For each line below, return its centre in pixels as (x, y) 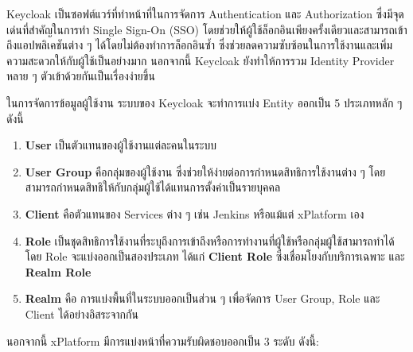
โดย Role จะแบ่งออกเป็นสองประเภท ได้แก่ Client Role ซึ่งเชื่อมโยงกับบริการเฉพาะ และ (215, 256)
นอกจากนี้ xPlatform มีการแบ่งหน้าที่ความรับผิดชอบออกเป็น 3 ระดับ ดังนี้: (163, 340)
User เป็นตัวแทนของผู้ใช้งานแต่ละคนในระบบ (121, 145)
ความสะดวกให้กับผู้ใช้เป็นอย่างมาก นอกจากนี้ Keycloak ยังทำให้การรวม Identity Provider (201, 60)
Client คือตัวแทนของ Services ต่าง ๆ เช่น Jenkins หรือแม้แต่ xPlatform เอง (195, 213)
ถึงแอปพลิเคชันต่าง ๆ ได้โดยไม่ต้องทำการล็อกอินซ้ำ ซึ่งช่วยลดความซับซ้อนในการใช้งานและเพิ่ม (199, 45)
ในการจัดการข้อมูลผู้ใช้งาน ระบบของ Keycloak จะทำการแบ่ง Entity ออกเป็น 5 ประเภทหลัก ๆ (205, 102)
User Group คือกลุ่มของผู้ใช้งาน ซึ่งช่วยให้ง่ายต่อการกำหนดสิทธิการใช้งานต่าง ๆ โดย (205, 171)
